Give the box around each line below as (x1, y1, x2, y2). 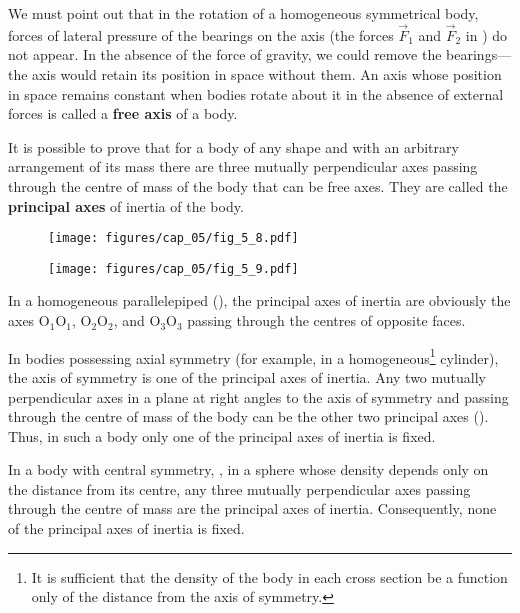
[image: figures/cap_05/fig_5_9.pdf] (48, 261, 299, 276)
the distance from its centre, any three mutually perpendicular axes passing (8, 478, 471, 499)
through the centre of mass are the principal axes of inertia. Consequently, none (8, 498, 497, 519)
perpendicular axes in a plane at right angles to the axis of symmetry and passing (8, 386, 509, 407)
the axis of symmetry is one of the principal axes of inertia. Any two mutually (8, 366, 486, 387)
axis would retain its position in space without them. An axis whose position (32, 64, 502, 84)
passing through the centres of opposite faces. (187, 310, 466, 331)
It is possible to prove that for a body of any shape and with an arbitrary (8, 136, 459, 157)
